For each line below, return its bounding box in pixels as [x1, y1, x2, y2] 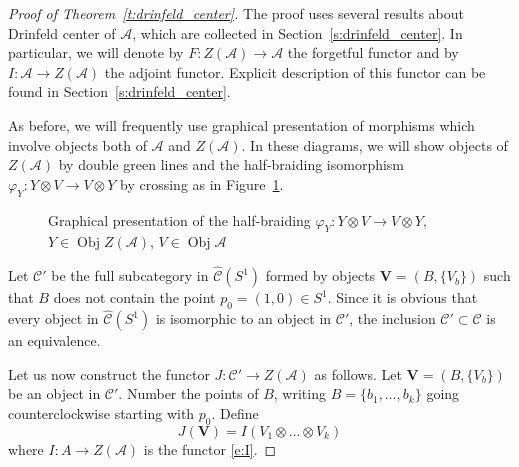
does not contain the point [53, 287, 216, 308]
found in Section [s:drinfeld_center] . [8, 81, 231, 102]
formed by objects [265, 265, 376, 286]
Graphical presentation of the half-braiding [48, 209, 311, 230]
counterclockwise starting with [8, 402, 195, 423]
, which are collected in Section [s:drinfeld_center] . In [132, 22, 463, 43]
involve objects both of [8, 134, 147, 155]
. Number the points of [118, 383, 259, 404]
